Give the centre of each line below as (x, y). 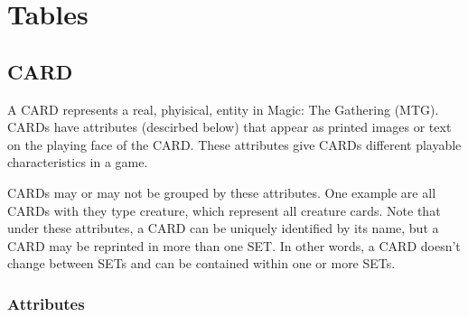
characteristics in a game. (78, 162)
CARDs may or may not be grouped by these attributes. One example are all (222, 192)
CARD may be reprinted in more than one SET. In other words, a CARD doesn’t (234, 245)
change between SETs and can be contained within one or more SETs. (201, 263)
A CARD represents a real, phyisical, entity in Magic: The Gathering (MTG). (223, 109)
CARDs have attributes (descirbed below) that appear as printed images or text (229, 127)
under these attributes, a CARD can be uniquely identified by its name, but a (223, 228)
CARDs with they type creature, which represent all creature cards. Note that (224, 210)
